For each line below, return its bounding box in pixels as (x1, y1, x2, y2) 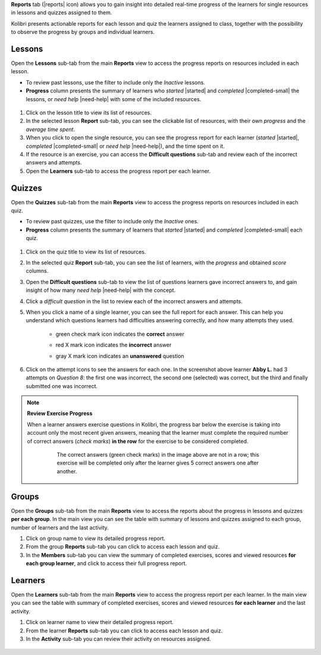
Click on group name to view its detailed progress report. (26, 535, 166, 542)
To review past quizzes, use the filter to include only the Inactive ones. (26, 218, 199, 225)
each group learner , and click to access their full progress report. (26, 560, 187, 567)
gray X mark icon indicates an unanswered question (55, 352, 184, 360)
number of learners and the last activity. (11, 524, 109, 531)
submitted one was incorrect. (26, 382, 98, 389)
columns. (26, 267, 49, 275)
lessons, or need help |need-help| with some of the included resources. (26, 95, 202, 102)
